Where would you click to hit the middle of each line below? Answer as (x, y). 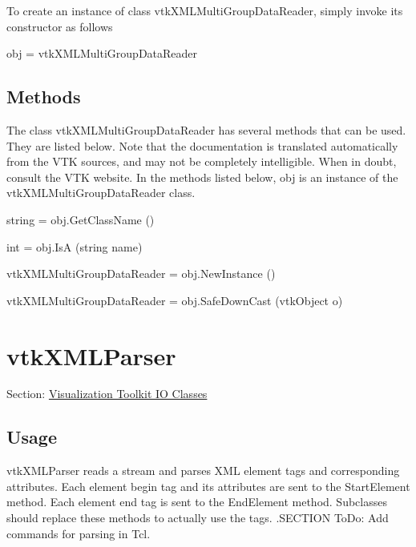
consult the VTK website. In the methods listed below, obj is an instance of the (202, 177)
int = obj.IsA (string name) (75, 246)
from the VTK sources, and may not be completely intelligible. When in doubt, (202, 161)
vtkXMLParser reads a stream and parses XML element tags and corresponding (203, 471)
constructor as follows (60, 26)
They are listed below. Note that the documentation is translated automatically (202, 145)
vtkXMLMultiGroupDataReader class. (101, 193)
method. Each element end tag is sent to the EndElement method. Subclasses (197, 502)
